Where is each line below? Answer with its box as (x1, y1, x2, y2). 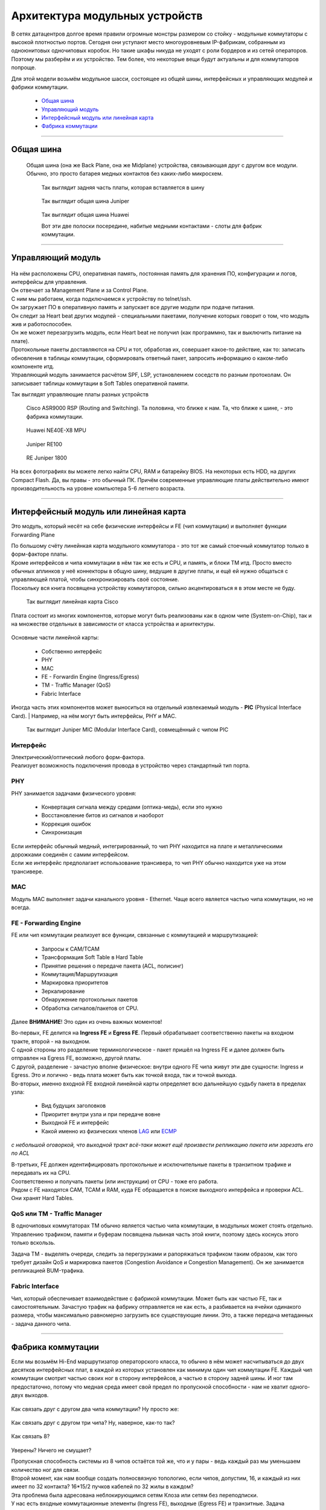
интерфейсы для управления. (11, 278, 88, 285)
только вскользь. (11, 1239, 56, 1247)
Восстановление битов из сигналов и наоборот (41, 812, 164, 819)
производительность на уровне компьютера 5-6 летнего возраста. (11, 485, 185, 492)
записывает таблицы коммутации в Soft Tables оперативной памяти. (11, 379, 190, 387)
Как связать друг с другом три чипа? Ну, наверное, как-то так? (11, 1419, 175, 1426)
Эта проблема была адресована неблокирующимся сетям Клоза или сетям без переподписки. (11, 1491, 258, 1499)
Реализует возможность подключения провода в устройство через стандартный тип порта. (11, 762, 250, 769)
